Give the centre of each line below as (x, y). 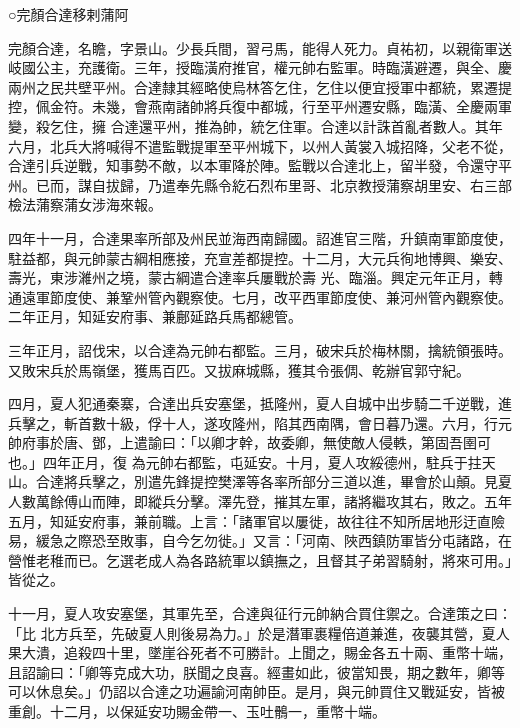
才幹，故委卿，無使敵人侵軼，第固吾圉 (350, 442)
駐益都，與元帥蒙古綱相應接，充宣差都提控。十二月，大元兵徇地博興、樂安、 (260, 257)
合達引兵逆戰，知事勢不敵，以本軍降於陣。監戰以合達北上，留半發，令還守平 (260, 165)
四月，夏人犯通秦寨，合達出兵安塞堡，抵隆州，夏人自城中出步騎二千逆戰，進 (260, 403)
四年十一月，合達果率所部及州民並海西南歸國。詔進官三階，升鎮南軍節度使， (260, 237)
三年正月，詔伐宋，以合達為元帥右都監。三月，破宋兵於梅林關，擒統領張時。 (260, 349)
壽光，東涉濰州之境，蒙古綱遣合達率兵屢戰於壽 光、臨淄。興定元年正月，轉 (255, 277)
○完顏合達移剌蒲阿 (68, 14)
